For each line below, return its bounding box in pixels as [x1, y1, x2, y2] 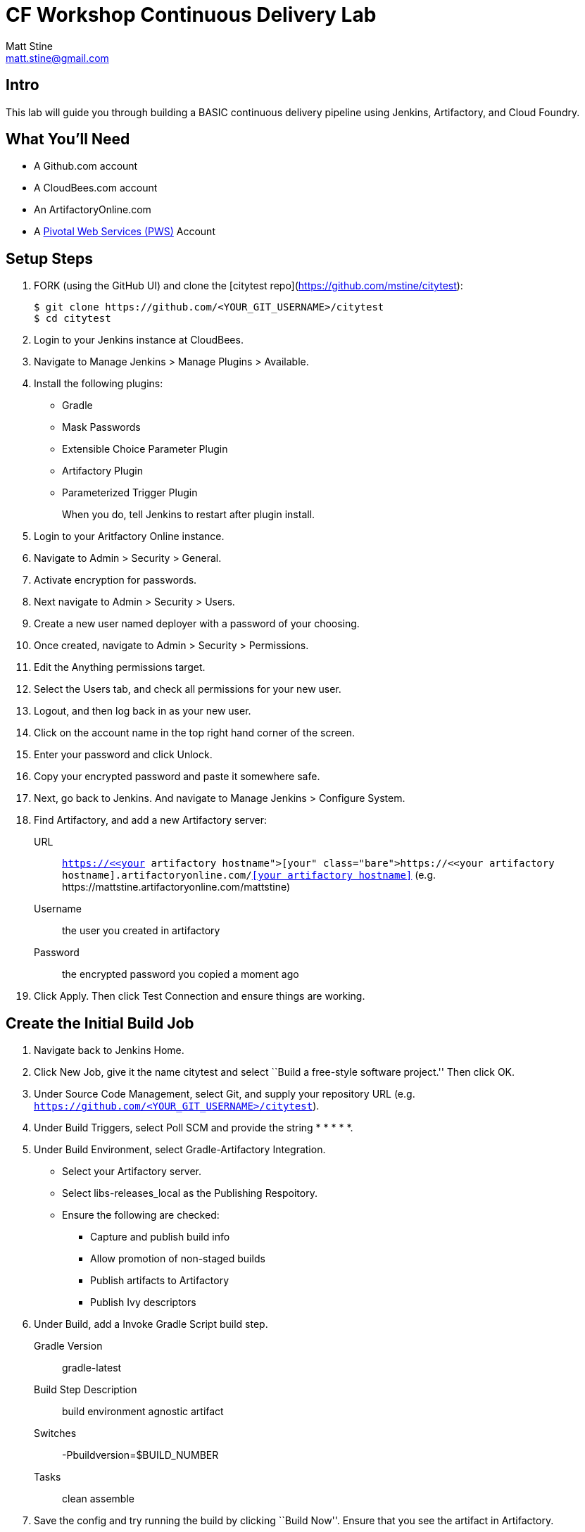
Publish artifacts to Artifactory [90, 1274, 229, 1287]
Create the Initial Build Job [6, 1014, 194, 1032]
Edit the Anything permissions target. [34, 661, 206, 674]
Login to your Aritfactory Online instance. [34, 530, 225, 543]
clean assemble [62, 1493, 134, 1505]
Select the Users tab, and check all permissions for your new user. [34, 683, 341, 696]
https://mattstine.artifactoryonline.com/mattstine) [62, 881, 291, 893]
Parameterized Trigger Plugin [62, 486, 198, 499]
